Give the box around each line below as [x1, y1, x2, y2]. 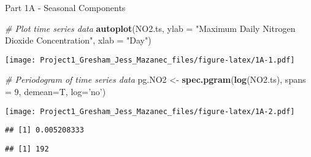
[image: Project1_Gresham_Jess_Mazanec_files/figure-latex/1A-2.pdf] [5, 107, 295, 116]
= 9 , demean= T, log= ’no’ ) [5, 85, 106, 98]
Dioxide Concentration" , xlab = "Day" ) [5, 34, 152, 47]
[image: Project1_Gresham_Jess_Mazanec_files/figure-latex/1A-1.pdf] [5, 55, 295, 64]
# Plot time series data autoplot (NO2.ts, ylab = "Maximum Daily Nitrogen [5, 21, 296, 34]
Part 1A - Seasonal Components [5, 1, 126, 13]
